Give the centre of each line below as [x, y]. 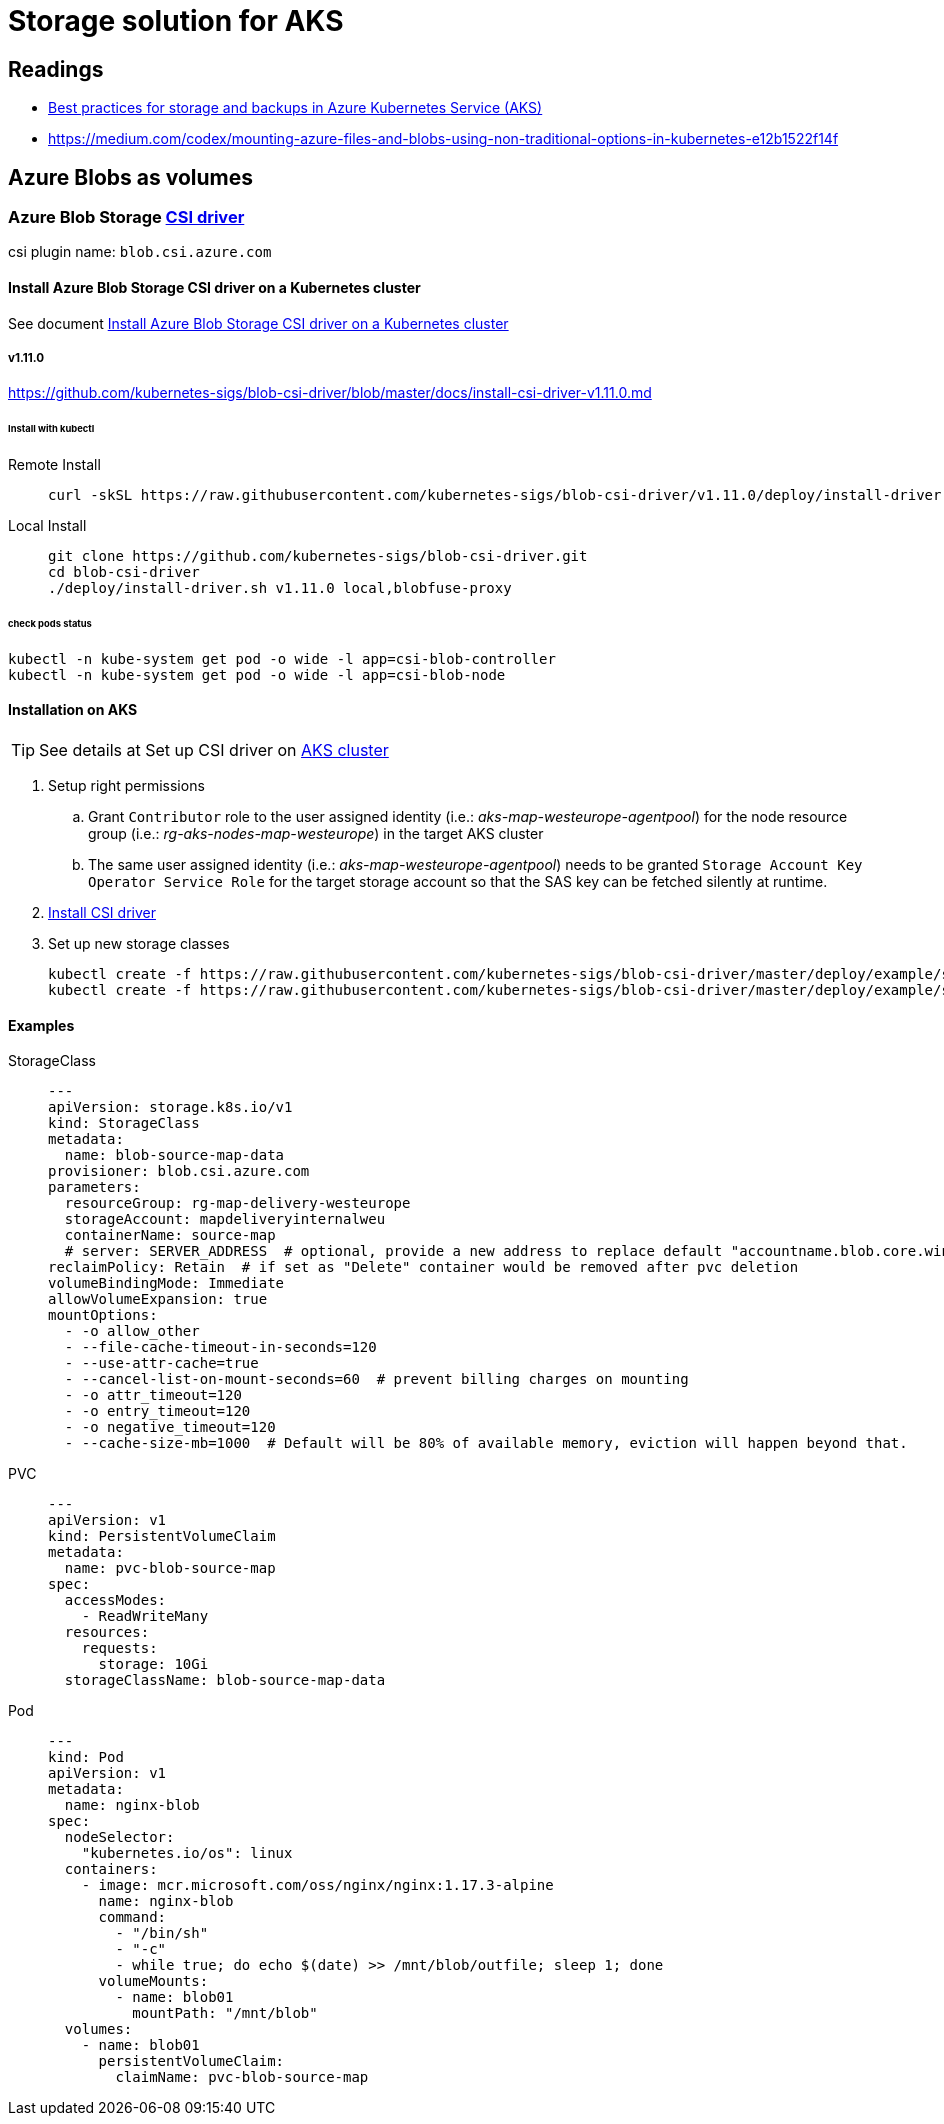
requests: [119, 1648]
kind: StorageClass [124, 1123]
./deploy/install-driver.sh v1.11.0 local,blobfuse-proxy [280, 588]
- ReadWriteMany [145, 1616]
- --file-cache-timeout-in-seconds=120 [220, 1347]
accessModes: [115, 1600]
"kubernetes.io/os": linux [187, 1853]
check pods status [50, 623]
